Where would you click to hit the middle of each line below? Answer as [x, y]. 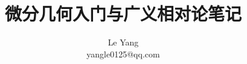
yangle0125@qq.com [123, 54]
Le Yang [123, 42]
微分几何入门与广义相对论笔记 [123, 13]
